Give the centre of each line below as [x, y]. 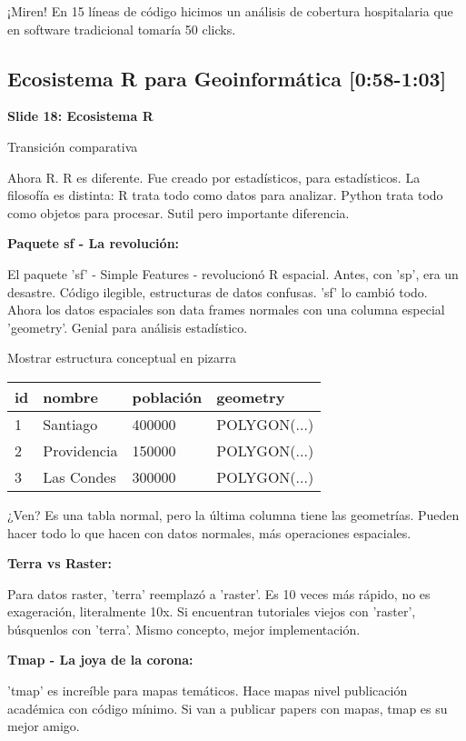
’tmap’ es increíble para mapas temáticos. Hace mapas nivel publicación [208, 691]
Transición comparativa [73, 146]
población [167, 396]
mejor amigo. [44, 726]
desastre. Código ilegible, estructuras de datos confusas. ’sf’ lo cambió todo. [218, 291]
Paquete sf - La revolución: [94, 243]
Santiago [70, 424]
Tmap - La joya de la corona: [100, 660]
